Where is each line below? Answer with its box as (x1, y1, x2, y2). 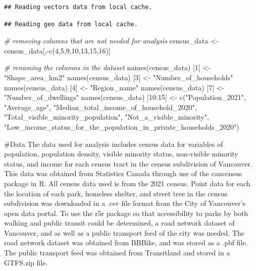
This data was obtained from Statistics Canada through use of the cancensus (4, 168, 242, 179)
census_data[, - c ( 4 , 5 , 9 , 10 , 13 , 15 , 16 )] (4, 45, 111, 56)
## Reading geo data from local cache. (4, 20, 138, 28)
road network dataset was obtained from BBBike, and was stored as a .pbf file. (4, 237, 248, 248)
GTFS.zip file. (4, 257, 48, 267)
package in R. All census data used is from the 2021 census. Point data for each (4, 178, 250, 188)
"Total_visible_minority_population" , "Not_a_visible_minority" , (4, 112, 209, 122)
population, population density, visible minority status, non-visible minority (4, 148, 238, 159)
